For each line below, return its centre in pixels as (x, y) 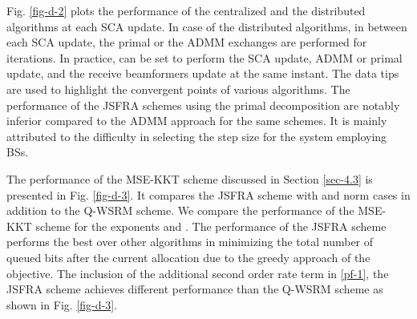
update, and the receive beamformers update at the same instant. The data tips (203, 73)
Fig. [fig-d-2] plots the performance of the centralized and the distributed (186, 10)
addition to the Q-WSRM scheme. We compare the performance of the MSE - (196, 210)
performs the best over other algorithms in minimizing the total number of (190, 242)
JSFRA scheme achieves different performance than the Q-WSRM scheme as (195, 289)
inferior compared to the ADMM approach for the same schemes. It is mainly (197, 121)
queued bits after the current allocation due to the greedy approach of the (188, 257)
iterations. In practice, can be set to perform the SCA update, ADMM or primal (204, 57)
